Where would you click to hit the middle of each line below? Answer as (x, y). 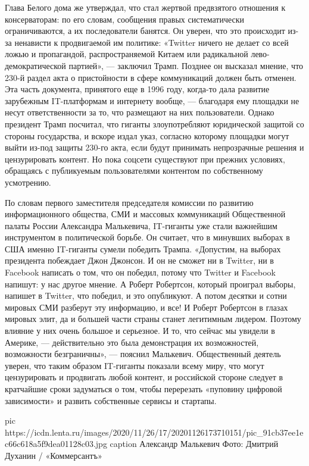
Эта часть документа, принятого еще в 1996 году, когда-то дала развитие (137, 89)
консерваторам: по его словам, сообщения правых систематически (125, 19)
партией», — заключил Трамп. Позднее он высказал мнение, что (186, 65)
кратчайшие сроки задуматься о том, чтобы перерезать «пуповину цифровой (143, 389)
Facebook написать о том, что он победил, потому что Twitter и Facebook (140, 272)
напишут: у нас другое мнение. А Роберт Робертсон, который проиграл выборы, (150, 284)
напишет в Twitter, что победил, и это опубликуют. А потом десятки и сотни (146, 295)
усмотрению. (28, 182)
